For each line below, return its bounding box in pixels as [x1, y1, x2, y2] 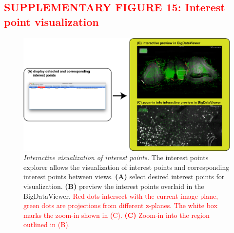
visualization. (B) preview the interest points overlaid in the [23, 181, 204, 191]
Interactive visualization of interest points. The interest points [23, 152, 209, 163]
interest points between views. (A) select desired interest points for [23, 171, 225, 182]
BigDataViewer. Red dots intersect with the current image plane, [23, 190, 218, 201]
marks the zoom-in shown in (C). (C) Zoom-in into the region [23, 210, 210, 220]
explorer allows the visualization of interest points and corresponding [23, 162, 230, 172]
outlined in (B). [23, 219, 70, 230]
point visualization [4, 14, 99, 29]
